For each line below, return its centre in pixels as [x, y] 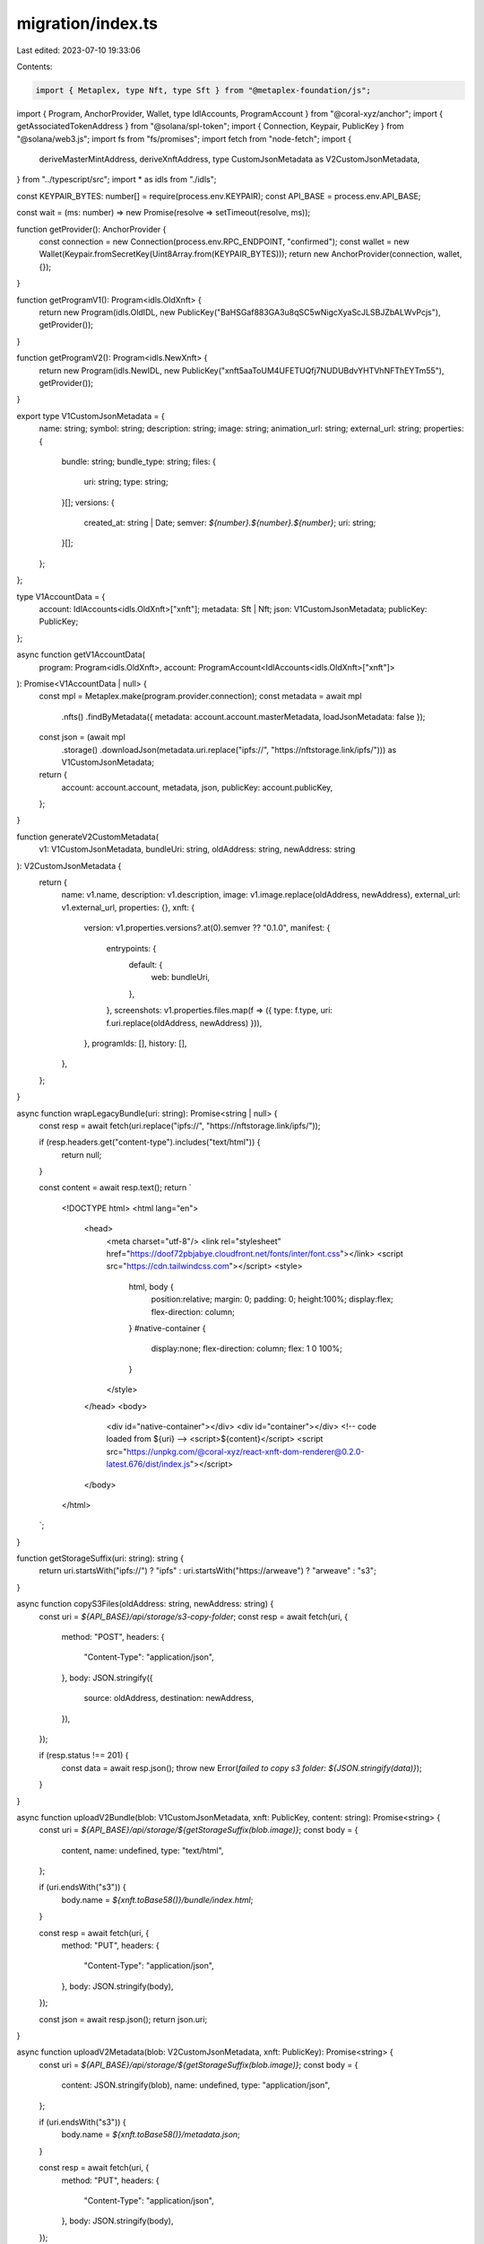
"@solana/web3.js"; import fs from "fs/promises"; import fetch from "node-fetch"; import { [184, 138]
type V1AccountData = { [61, 596]
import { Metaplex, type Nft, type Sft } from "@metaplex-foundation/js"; [203, 90]
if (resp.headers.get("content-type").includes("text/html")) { [150, 1142]
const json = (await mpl [82, 737]
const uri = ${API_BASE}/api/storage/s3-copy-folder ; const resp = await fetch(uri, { [194, 1617]
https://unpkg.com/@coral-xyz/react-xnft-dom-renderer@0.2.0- [246, 1451]
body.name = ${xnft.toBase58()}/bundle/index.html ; [157, 1899]
